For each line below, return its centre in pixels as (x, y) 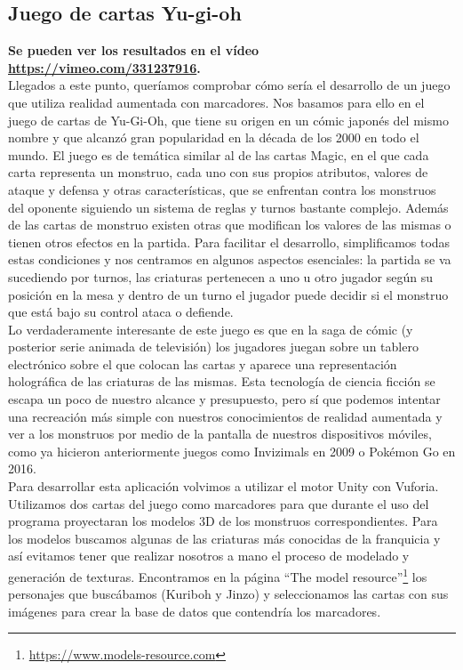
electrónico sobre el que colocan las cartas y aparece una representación (203, 363)
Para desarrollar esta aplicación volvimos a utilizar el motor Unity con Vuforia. (224, 486)
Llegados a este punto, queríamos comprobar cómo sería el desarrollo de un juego (229, 85)
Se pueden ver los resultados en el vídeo (134, 50)
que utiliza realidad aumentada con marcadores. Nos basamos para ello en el (216, 102)
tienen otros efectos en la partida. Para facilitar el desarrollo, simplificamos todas (229, 242)
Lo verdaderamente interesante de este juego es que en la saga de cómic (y (211, 329)
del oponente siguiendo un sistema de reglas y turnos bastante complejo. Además (228, 207)
